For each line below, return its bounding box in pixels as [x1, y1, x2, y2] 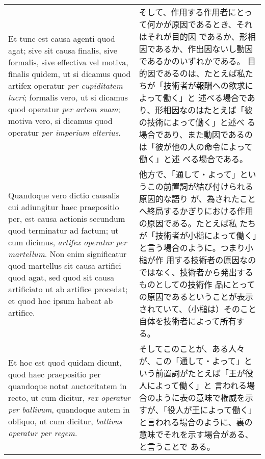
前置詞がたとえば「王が [155, 367, 245, 379]
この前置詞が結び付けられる [147, 181, 253, 192]
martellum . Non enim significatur [8, 247, 127, 260]
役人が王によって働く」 [167, 404, 257, 416]
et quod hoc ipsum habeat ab [8, 294, 113, 307]
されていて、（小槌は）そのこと [139, 303, 257, 315]
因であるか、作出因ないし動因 [139, 43, 253, 55]
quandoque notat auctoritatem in [8, 379, 127, 392]
